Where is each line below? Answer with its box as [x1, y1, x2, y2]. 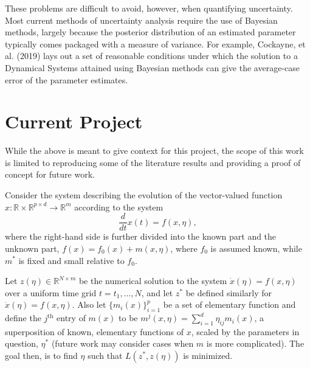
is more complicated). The [206, 337, 305, 350]
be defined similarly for [185, 286, 272, 299]
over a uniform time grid [5, 286, 97, 299]
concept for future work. [5, 168, 95, 181]
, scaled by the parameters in [191, 325, 300, 338]
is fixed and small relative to [18, 254, 125, 266]
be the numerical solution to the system [78, 274, 227, 287]
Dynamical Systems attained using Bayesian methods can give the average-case [5, 61, 300, 74]
